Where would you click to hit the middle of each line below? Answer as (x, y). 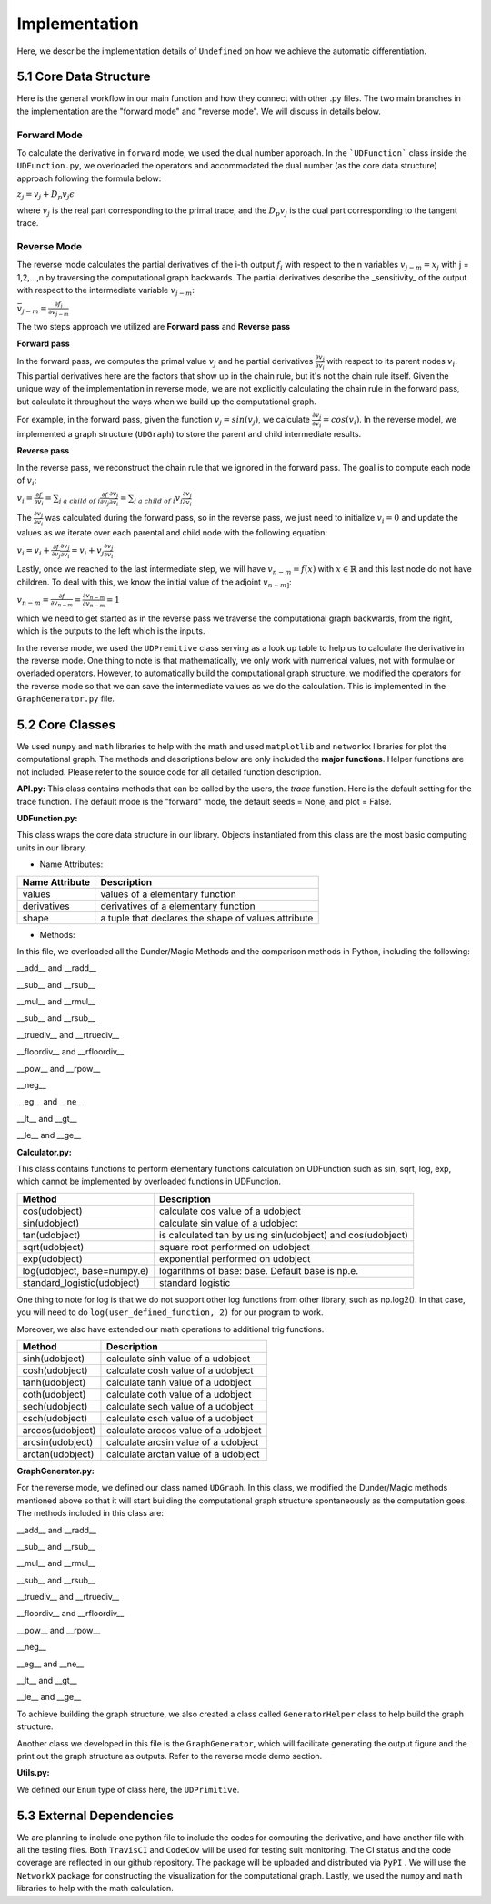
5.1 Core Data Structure (84, 77)
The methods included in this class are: (90, 1513)
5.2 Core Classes (66, 724)
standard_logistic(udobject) (81, 1282)
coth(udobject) (54, 1394)
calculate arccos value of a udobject (184, 1430)
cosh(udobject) (55, 1370)
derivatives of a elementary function (178, 906)
